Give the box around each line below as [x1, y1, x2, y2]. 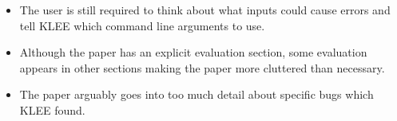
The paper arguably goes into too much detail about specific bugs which [19, 86, 374, 103]
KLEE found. [19, 101, 85, 118]
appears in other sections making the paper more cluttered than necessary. [19, 59, 385, 76]
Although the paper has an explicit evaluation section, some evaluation [19, 44, 367, 60]
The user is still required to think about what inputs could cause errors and [19, 2, 391, 18]
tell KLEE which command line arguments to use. [19, 17, 265, 33]
